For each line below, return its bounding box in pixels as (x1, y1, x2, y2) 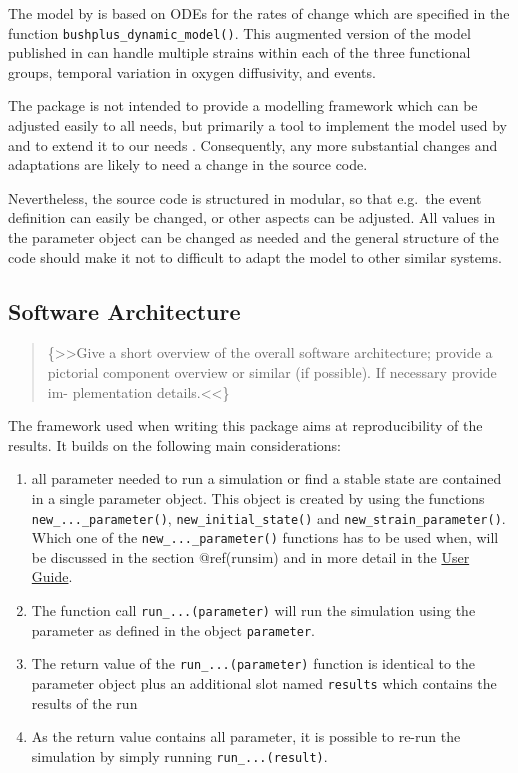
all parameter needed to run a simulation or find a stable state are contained (31, 468, 502, 489)
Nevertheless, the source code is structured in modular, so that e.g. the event (8, 187, 482, 208)
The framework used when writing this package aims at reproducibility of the (8, 415, 483, 436)
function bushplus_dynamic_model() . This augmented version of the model (8, 22, 471, 43)
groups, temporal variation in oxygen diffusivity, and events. (8, 61, 376, 82)
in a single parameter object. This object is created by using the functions (31, 487, 485, 508)
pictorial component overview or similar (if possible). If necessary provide (47, 361, 497, 382)
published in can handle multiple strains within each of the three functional (8, 42, 471, 63)
